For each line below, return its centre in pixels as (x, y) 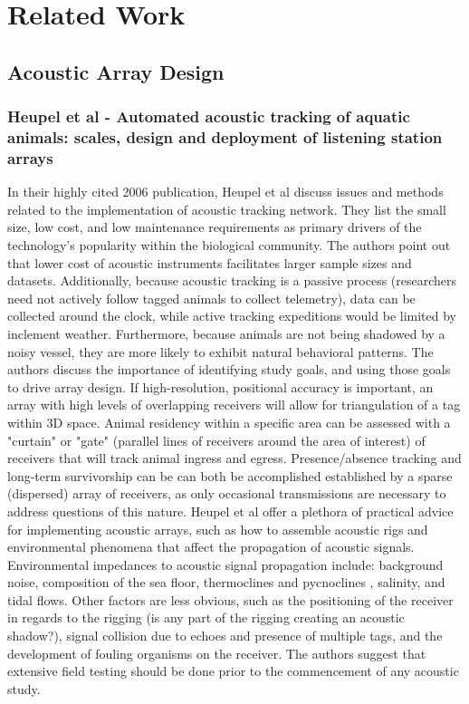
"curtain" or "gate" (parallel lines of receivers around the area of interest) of (216, 440)
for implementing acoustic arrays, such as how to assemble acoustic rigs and (218, 529)
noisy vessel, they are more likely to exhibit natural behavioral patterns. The (220, 351)
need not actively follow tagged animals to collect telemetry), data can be (211, 298)
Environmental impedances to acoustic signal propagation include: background (225, 564)
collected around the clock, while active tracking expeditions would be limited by (232, 316)
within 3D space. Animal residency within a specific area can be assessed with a (229, 422)
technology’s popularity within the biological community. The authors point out (229, 245)
